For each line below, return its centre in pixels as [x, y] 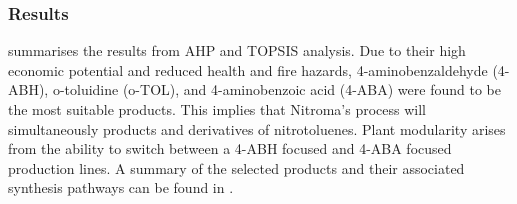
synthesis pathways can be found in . [121, 187]
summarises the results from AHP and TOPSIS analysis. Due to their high [237, 50]
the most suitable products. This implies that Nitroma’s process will [217, 109]
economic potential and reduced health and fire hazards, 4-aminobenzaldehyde [248, 69]
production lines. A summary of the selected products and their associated [236, 167]
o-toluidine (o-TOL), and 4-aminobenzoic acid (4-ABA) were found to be [276, 89]
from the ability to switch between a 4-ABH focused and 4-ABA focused [230, 148]
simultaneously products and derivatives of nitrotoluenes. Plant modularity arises [257, 128]
